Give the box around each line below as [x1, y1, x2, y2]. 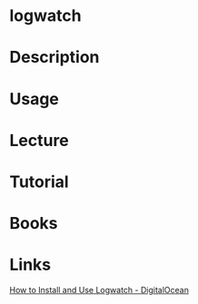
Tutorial [9, 172, 70, 191]
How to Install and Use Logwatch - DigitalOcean [9, 285, 189, 296]
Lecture [9, 130, 70, 151]
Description [9, 47, 100, 68]
